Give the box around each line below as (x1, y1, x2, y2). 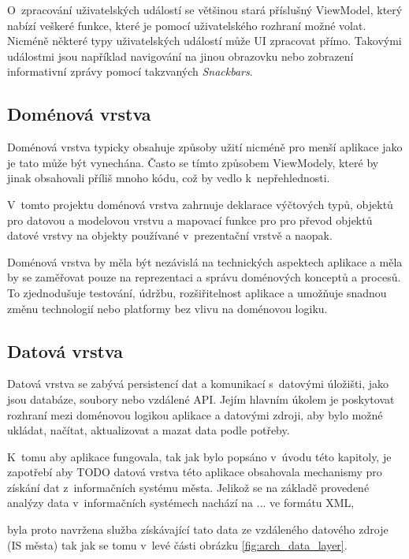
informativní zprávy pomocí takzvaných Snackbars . (7, 63, 253, 80)
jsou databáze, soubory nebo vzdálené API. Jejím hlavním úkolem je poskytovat (7, 390, 395, 407)
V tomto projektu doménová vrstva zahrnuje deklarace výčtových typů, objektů (7, 196, 393, 212)
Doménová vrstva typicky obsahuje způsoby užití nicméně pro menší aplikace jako (7, 139, 403, 155)
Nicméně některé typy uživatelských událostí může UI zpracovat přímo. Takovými (7, 32, 402, 49)
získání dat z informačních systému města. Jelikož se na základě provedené (7, 479, 370, 495)
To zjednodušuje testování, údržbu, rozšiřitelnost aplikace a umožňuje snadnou (7, 284, 387, 300)
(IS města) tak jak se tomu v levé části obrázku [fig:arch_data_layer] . (7, 536, 348, 553)
